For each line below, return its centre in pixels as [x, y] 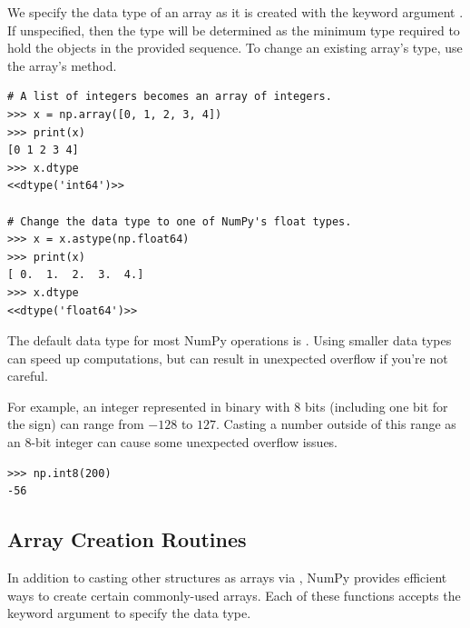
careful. [28, 376]
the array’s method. [62, 65]
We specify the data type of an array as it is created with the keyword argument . [235, 12]
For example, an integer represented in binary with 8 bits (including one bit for [228, 406]
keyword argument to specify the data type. [129, 613]
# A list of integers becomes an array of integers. [170, 97]
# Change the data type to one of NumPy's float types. [180, 221]
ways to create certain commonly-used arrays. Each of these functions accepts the [234, 595]
